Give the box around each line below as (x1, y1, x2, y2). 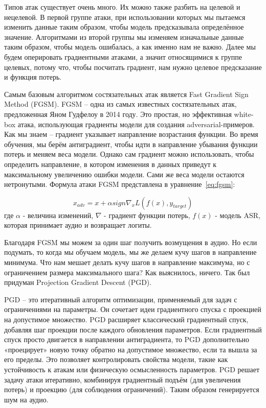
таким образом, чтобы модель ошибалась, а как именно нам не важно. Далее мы (4, 41, 256, 52)
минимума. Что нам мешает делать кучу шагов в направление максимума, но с (4, 257, 250, 268)
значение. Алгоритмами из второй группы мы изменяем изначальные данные (4, 31, 244, 42)
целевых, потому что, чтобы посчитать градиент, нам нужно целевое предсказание (4, 61, 262, 72)
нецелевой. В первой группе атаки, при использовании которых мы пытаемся (4, 11, 246, 22)
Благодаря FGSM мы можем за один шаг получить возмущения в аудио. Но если (4, 236, 257, 247)
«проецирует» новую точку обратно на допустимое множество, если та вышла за (4, 344, 257, 354)
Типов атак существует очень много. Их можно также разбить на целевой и (4, 2, 240, 12)
